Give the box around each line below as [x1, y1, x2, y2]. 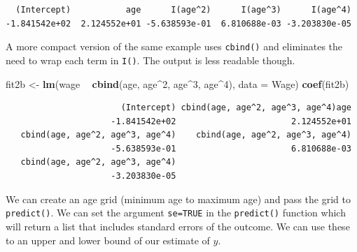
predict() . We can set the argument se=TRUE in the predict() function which [6, 205, 346, 220]
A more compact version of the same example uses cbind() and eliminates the [6, 39, 343, 54]
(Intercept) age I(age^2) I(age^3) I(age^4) [15, 5, 351, 15]
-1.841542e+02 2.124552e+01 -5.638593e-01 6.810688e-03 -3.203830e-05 [6, 18, 351, 29]
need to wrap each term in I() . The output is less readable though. [6, 52, 295, 67]
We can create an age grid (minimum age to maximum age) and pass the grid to [6, 191, 351, 206]
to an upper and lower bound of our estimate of [6, 232, 210, 247]
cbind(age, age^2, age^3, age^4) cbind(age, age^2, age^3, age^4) [20, 130, 351, 140]
